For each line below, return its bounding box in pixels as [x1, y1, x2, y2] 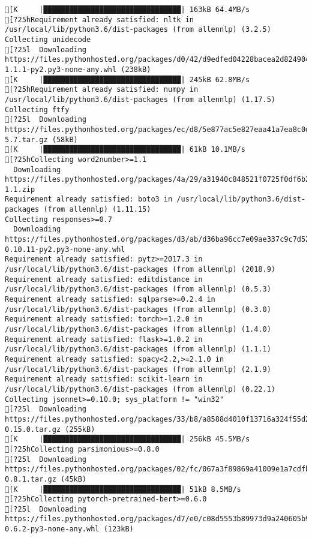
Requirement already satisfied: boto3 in [5, 195, 173, 204]
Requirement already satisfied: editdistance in [5, 275, 203, 284]
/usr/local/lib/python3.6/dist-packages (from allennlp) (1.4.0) [5, 325, 271, 333]
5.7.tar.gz [5, 135, 48, 144]
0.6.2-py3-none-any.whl [5, 525, 100, 534]
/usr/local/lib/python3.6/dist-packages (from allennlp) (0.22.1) [5, 384, 276, 393]
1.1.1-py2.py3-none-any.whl [5, 65, 117, 74]
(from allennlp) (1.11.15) [43, 205, 151, 214]
